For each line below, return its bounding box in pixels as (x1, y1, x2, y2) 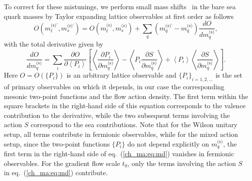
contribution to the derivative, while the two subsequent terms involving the (4, 110, 230, 120)
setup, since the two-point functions (4, 138, 110, 148)
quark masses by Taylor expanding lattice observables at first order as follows (4, 11, 234, 21)
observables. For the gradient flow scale (4, 158, 120, 168)
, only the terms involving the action (127, 158, 236, 168)
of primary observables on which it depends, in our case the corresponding (4, 82, 224, 92)
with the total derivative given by (4, 39, 103, 49)
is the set (215, 70, 243, 80)
